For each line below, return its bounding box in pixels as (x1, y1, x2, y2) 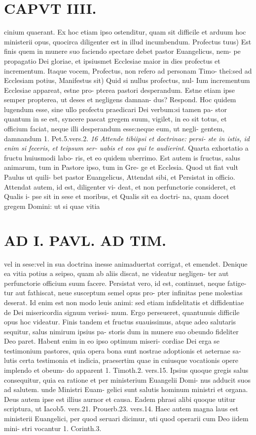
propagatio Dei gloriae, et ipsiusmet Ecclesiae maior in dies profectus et (4, 55, 220, 66)
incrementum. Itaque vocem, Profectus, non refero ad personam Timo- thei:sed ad (4, 65, 252, 76)
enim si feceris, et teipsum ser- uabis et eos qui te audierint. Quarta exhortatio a (4, 143, 249, 153)
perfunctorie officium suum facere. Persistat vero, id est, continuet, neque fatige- (4, 277, 247, 288)
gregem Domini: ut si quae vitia (4, 200, 100, 211)
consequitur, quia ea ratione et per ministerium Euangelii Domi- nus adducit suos (4, 374, 251, 385)
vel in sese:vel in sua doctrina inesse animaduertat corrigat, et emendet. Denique (4, 258, 248, 269)
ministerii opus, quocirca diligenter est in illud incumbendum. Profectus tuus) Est (4, 36, 252, 46)
